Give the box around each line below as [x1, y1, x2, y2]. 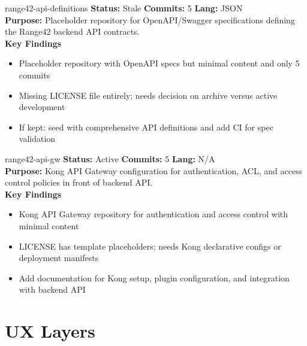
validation [19, 132, 56, 145]
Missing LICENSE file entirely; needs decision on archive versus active [19, 89, 278, 101]
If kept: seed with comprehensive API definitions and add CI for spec [19, 120, 273, 133]
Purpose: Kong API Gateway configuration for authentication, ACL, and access [5, 164, 303, 177]
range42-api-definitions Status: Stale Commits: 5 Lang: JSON [5, 2, 243, 14]
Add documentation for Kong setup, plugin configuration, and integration [19, 271, 290, 284]
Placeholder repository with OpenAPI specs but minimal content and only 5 [19, 57, 300, 69]
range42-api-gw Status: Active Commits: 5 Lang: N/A [5, 152, 215, 165]
